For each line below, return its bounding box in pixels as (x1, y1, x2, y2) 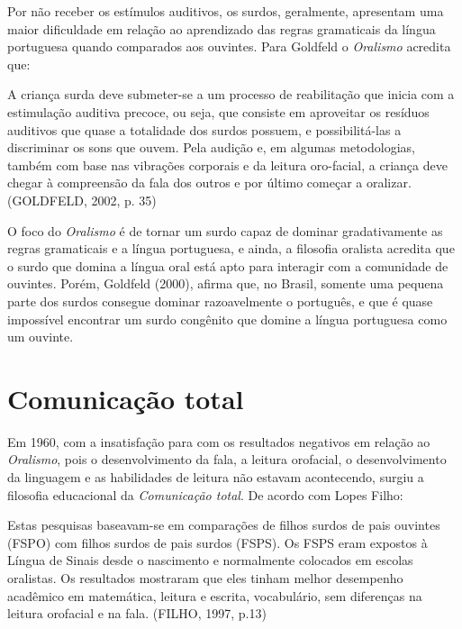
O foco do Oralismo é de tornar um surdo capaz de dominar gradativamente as (7, 221, 443, 240)
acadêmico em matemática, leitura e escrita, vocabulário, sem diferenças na (7, 586, 422, 605)
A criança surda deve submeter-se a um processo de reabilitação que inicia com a (7, 85, 455, 104)
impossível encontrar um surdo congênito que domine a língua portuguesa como (7, 309, 448, 328)
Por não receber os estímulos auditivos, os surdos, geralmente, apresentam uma (7, 2, 444, 20)
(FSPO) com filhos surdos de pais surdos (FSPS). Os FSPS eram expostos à (7, 533, 428, 552)
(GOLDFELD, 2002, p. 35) (7, 190, 157, 209)
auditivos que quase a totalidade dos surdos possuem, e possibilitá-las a (7, 120, 402, 139)
